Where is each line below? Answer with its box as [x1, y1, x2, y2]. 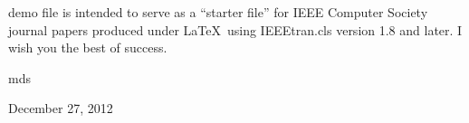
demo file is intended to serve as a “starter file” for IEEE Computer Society [8, 3, 428, 21]
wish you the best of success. [8, 38, 167, 57]
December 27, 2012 [8, 99, 113, 118]
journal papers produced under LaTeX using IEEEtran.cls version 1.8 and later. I [8, 20, 463, 39]
